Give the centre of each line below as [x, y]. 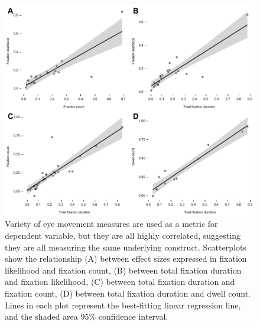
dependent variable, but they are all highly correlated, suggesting [123, 235]
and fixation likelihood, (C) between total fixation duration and [120, 282]
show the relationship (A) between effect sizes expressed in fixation [126, 259]
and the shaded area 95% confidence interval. [87, 316]
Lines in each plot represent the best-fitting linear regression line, [123, 305]
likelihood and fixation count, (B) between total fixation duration [123, 270]
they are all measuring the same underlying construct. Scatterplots [126, 247]
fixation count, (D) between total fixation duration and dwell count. [128, 293]
